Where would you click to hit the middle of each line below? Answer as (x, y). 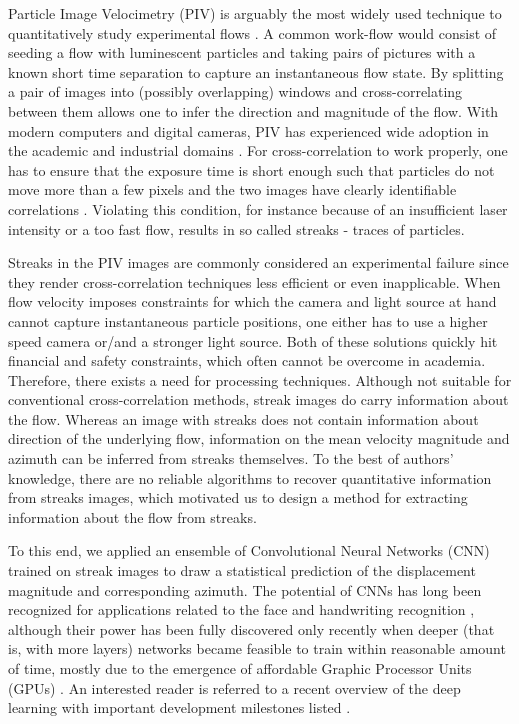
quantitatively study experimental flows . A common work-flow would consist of (252, 32)
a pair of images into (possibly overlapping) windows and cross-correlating (235, 91)
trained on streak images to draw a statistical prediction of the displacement (242, 570)
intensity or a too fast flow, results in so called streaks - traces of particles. (236, 228)
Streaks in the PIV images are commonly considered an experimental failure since (258, 262)
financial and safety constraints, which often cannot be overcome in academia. (247, 360)
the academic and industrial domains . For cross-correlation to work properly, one (258, 150)
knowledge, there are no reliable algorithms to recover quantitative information (250, 477)
